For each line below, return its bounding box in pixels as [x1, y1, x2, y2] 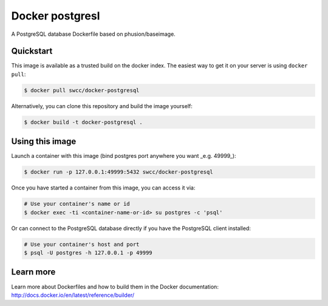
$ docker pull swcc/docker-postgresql [24, 87, 140, 93]
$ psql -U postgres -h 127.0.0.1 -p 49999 [24, 250, 152, 256]
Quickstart [11, 46, 53, 56]
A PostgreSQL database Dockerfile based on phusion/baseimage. [11, 30, 176, 38]
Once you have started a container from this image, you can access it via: [11, 184, 196, 191]
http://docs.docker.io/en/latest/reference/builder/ [11, 291, 135, 299]
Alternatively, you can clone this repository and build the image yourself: [11, 102, 193, 109]
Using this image [11, 137, 77, 147]
